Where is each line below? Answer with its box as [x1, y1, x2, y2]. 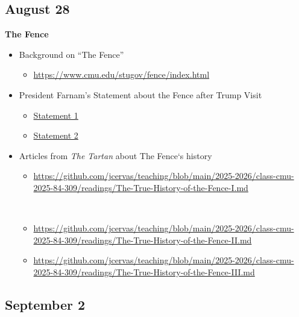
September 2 [5, 295, 86, 313]
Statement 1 [33, 108, 78, 121]
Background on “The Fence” [19, 48, 124, 60]
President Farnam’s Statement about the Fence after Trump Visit [19, 88, 262, 101]
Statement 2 [33, 129, 78, 142]
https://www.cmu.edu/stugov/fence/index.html [33, 68, 210, 81]
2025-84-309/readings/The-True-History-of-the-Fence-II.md [33, 233, 252, 246]
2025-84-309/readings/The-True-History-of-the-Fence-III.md [33, 265, 255, 278]
